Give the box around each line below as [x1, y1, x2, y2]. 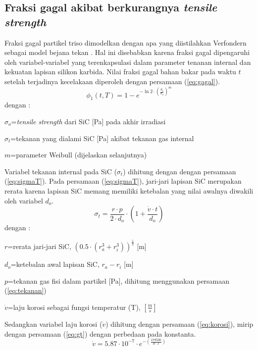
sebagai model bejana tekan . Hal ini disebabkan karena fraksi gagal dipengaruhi [4, 47, 250, 57]
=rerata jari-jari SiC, [7, 241, 71, 251]
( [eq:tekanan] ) [4, 285, 47, 296]
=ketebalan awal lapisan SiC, [10, 259, 100, 269]
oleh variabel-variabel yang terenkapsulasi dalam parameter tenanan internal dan [4, 56, 251, 67]
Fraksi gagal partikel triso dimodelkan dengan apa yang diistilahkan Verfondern [4, 37, 247, 48]
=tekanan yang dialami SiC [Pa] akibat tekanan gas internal [10, 133, 194, 143]
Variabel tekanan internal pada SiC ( [4, 166, 117, 176]
